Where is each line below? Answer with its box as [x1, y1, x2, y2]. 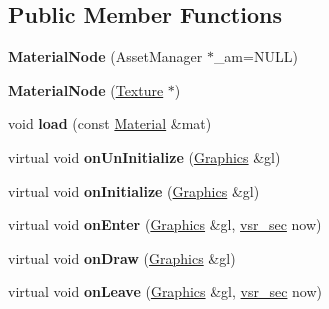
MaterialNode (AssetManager [8, 46, 203, 67]
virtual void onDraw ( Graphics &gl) [8, 247, 236, 268]
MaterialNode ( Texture [8, 79, 164, 100]
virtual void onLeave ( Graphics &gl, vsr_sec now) [8, 281, 323, 302]
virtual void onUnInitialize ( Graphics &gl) [8, 146, 281, 167]
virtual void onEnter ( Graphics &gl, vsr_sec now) [8, 214, 322, 235]
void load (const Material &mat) [8, 113, 212, 134]
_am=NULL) [213, 46, 298, 67]
